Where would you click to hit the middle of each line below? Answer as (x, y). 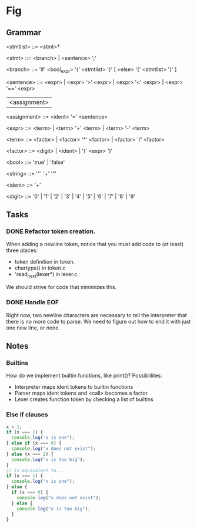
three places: (22, 250)
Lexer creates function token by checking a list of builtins (84, 399)
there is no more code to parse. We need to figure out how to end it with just (98, 321)
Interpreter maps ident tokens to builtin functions (74, 387)
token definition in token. (45, 262)
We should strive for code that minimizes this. (61, 287)
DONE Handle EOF (33, 302)
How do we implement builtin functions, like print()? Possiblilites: (84, 376)
